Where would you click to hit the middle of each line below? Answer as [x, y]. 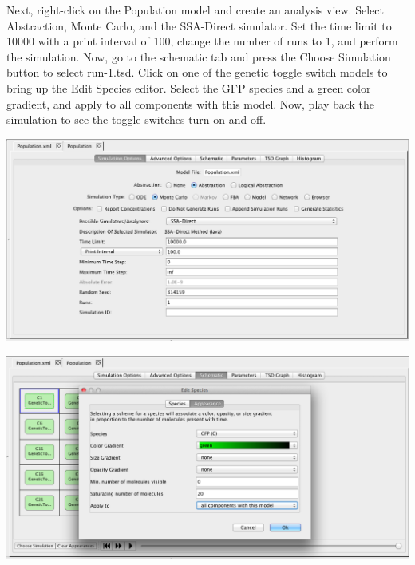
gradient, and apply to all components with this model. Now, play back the [191, 103]
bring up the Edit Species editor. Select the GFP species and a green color [189, 87]
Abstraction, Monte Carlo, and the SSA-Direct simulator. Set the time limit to [199, 25]
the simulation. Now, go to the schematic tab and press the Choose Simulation [199, 56]
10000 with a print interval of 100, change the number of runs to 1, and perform [202, 41]
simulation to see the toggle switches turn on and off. [136, 119]
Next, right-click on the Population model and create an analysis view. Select [195, 10]
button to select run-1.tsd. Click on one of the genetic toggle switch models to [197, 72]
